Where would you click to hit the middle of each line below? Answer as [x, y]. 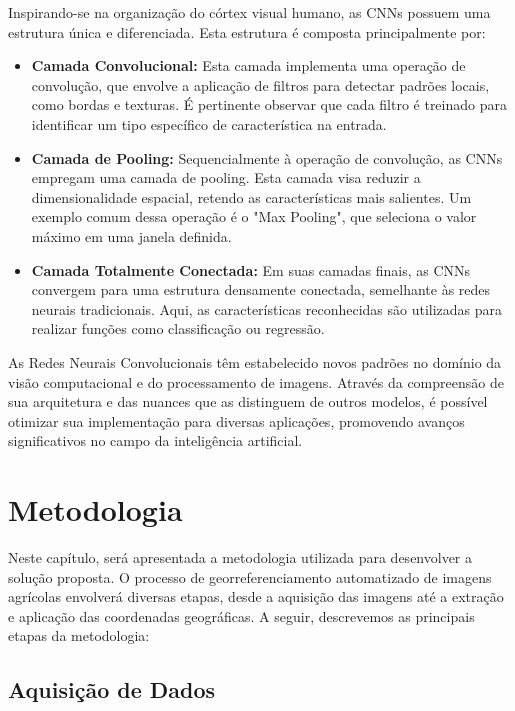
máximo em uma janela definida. [131, 235]
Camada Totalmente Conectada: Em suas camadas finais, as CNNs [251, 269]
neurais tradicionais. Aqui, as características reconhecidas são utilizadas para [267, 308]
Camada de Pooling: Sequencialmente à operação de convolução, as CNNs [267, 157]
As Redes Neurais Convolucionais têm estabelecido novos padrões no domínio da [255, 361]
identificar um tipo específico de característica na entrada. [209, 123]
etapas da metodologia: [79, 635]
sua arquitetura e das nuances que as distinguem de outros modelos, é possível [248, 401]
